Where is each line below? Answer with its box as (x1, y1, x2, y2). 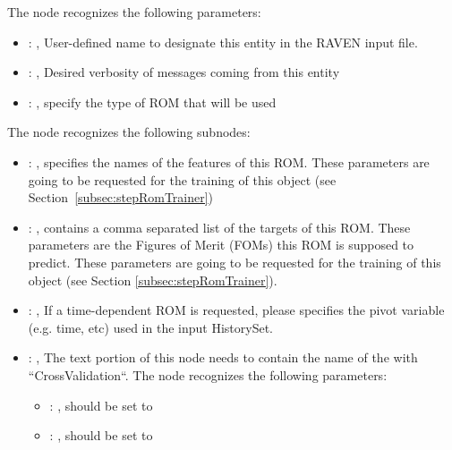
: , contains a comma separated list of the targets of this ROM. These (28, 217, 411, 236)
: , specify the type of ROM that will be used (28, 92, 277, 111)
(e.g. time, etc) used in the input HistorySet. (28, 318, 273, 336)
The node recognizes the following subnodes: (7, 123, 251, 141)
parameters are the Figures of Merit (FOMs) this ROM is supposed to (28, 235, 414, 254)
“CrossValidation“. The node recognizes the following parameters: (28, 365, 388, 384)
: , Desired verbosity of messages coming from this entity (28, 63, 340, 81)
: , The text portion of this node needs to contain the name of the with (28, 348, 418, 367)
